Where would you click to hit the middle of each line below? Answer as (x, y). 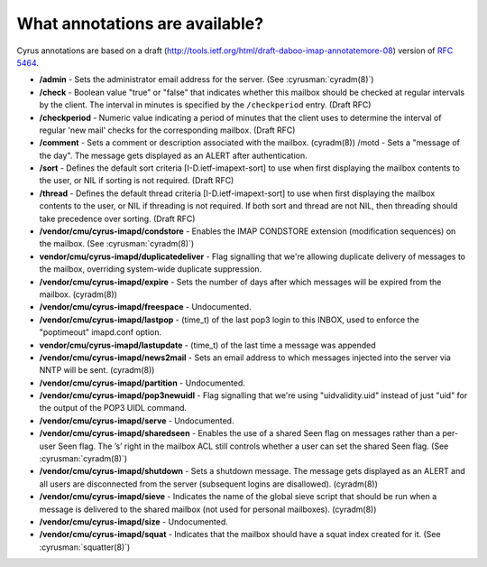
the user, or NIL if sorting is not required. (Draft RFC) (137, 181)
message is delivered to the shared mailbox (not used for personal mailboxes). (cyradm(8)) (208, 509)
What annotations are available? (140, 23)
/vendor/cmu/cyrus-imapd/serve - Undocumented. (137, 421)
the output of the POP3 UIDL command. (113, 408)
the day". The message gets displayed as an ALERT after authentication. (174, 155)
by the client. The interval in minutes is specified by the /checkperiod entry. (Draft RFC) (205, 105)
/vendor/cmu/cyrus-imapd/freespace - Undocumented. (145, 307)
